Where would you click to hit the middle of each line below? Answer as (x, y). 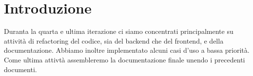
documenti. (20, 69)
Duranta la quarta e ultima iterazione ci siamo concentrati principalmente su (119, 31)
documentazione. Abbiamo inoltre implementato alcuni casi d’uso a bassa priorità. (127, 50)
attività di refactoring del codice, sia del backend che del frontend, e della (114, 40)
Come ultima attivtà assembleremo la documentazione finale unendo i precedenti (125, 59)
